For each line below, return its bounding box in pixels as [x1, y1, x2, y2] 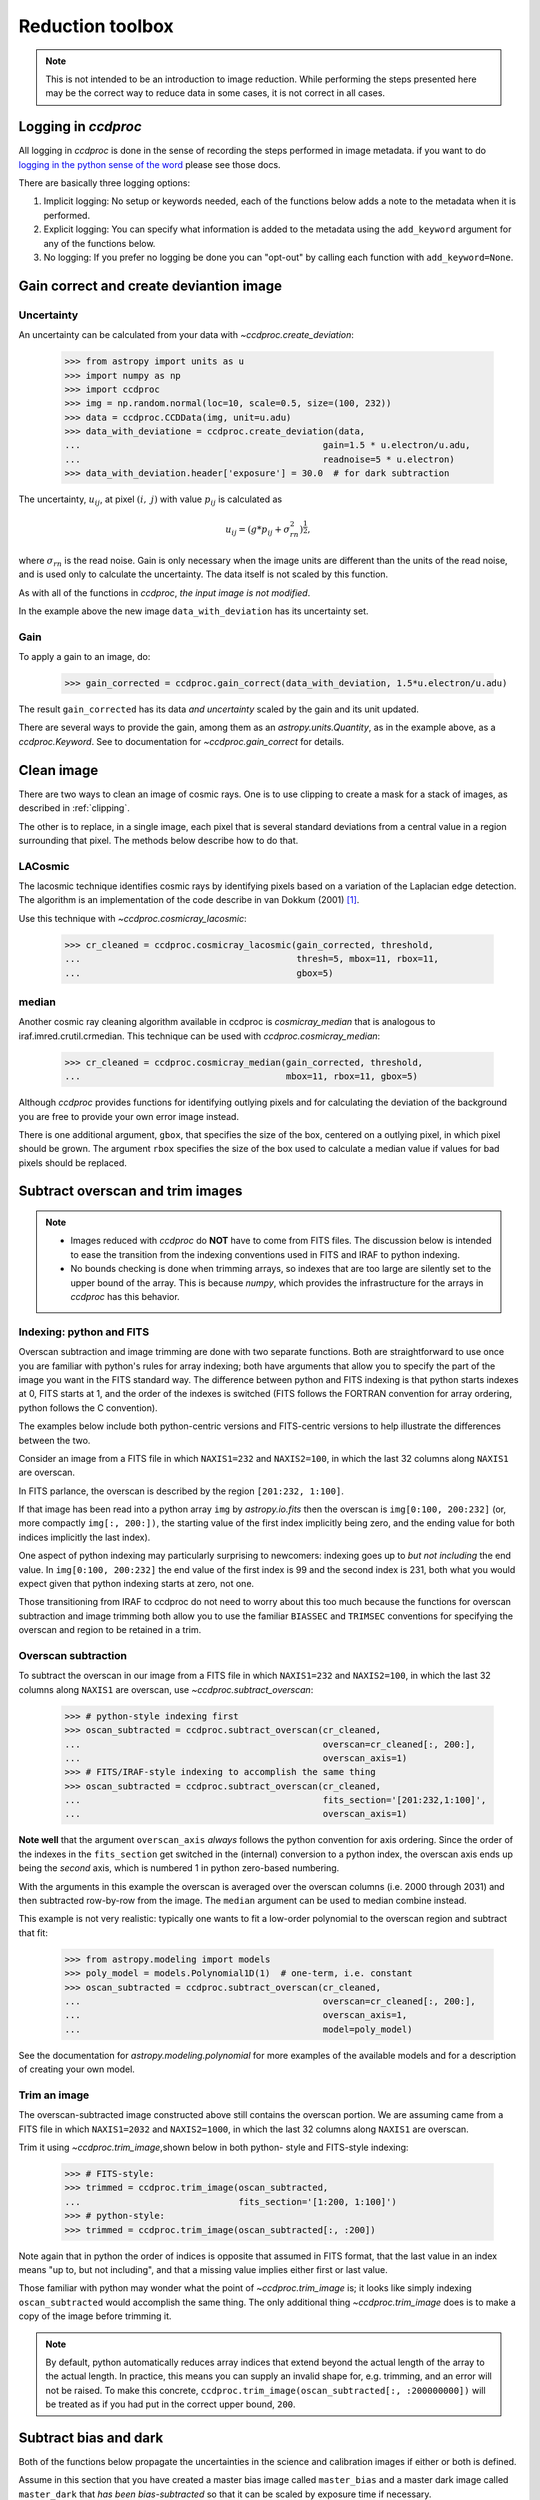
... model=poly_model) [64, 2023, 413, 2035]
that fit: [18, 1926, 49, 1939]
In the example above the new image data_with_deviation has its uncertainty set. [18, 605, 369, 617]
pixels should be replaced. [18, 1156, 127, 1169]
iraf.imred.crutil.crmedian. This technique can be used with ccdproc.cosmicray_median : [18, 1030, 381, 1042]
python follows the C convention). [18, 1401, 159, 1414]
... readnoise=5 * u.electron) [64, 453, 455, 465]
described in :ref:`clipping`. [18, 802, 130, 814]
